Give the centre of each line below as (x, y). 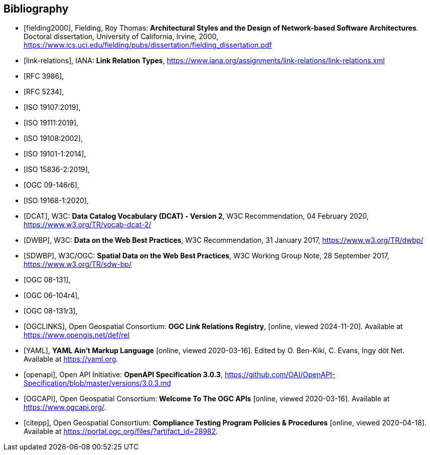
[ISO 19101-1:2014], (55, 154)
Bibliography (36, 9)
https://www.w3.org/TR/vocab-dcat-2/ (88, 225)
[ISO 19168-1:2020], (56, 201)
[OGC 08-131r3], (51, 311)
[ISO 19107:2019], (52, 107)
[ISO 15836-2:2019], (57, 170)
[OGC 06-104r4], (52, 295)
